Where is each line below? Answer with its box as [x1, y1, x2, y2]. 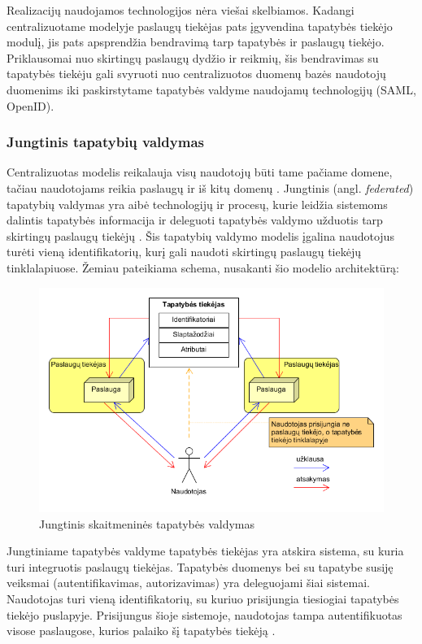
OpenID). [7, 97, 54, 114]
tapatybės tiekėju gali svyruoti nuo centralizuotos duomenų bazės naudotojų [7, 65, 386, 82]
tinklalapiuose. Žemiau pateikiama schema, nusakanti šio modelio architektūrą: [7, 259, 400, 276]
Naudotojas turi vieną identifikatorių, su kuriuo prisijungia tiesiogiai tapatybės [7, 590, 399, 607]
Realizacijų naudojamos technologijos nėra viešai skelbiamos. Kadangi [7, 2, 355, 18]
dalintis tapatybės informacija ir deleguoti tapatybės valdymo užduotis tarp [7, 211, 383, 228]
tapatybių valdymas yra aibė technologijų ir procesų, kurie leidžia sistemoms [7, 195, 388, 212]
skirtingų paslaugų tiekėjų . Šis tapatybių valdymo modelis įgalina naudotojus [7, 227, 394, 244]
